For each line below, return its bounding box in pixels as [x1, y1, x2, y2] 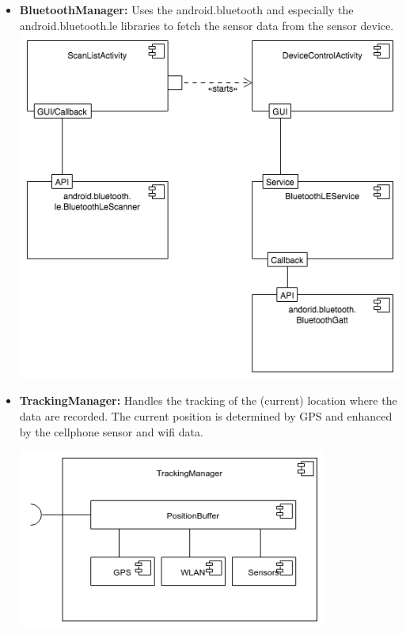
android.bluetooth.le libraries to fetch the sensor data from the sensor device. [19, 17, 394, 33]
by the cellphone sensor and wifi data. [19, 423, 203, 440]
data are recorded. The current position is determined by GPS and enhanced [19, 408, 393, 424]
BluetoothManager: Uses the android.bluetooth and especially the [19, 2, 354, 17]
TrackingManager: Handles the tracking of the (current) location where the [19, 392, 397, 409]
